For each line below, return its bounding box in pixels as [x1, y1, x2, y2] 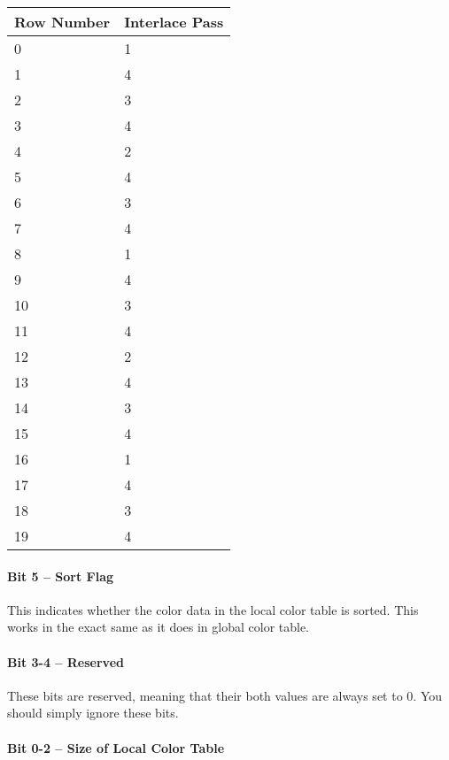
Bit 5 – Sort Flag [7, 566, 114, 585]
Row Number [14, 12, 111, 32]
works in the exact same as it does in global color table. [7, 618, 310, 636]
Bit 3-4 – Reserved [7, 652, 124, 671]
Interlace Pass [124, 12, 224, 32]
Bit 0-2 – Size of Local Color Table [7, 738, 225, 756]
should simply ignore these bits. [7, 703, 179, 722]
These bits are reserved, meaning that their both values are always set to [7, 686, 403, 704]
